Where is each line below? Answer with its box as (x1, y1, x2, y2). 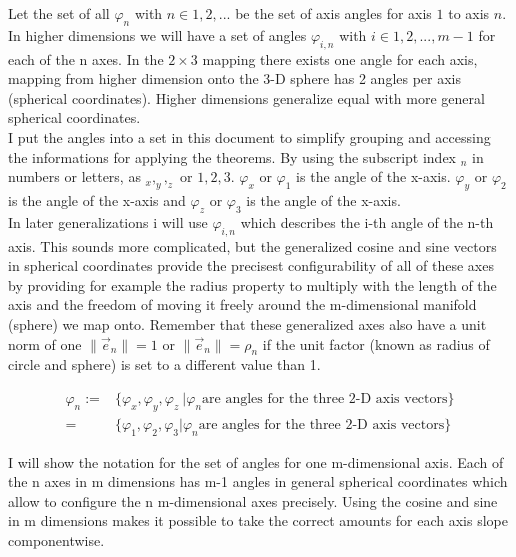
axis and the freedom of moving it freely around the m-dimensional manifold (8, 294, 477, 315)
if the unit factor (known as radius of (262, 333, 490, 354)
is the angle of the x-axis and (8, 189, 186, 210)
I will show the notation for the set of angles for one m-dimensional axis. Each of (8, 451, 504, 472)
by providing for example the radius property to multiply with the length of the (8, 274, 497, 295)
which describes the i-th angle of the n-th (240, 211, 494, 232)
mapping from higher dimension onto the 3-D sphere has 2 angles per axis (8, 68, 462, 89)
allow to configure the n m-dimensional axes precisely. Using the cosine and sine (8, 490, 498, 511)
